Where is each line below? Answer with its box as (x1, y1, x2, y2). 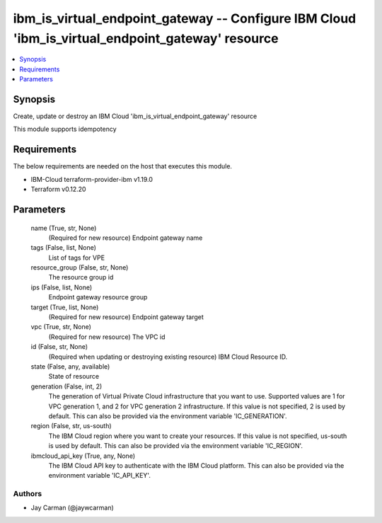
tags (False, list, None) (30, 243, 97, 252)
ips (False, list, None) (30, 283, 93, 292)
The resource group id (48, 273, 114, 282)
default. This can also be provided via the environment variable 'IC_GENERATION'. (48, 411, 287, 420)
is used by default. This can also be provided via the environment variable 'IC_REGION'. (48, 442, 303, 450)
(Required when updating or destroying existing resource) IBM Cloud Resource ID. (48, 352, 288, 361)
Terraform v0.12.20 (30, 185, 86, 194)
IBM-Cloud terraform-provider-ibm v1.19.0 (30, 175, 154, 183)
